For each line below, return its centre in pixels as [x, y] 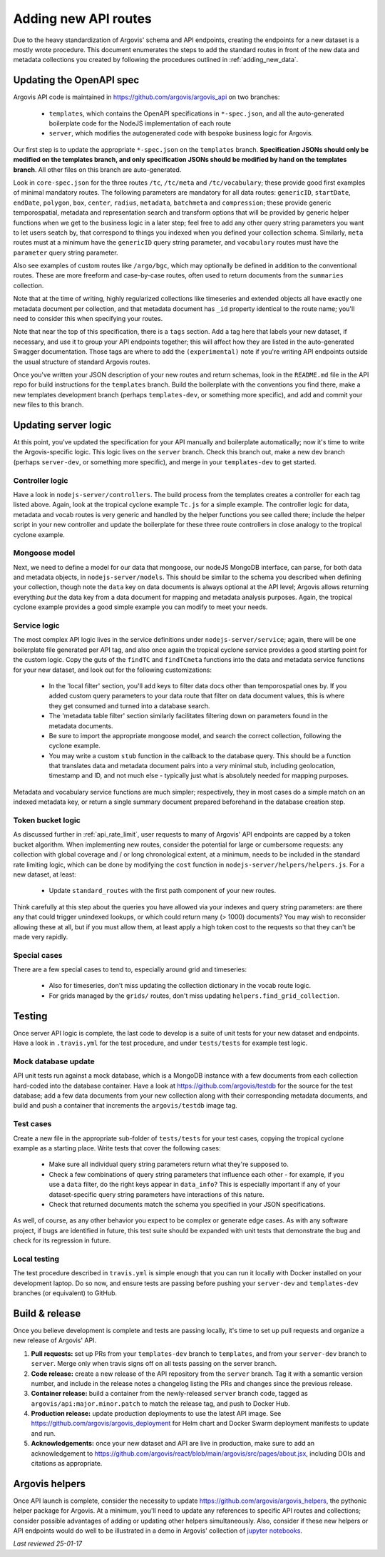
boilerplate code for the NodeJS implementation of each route [140, 123]
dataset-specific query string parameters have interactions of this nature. [156, 1194]
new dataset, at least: [45, 874]
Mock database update [54, 1061]
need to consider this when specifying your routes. [88, 319]
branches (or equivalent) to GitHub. [65, 1293]
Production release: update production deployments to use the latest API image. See [156, 1414]
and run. [43, 1433]
